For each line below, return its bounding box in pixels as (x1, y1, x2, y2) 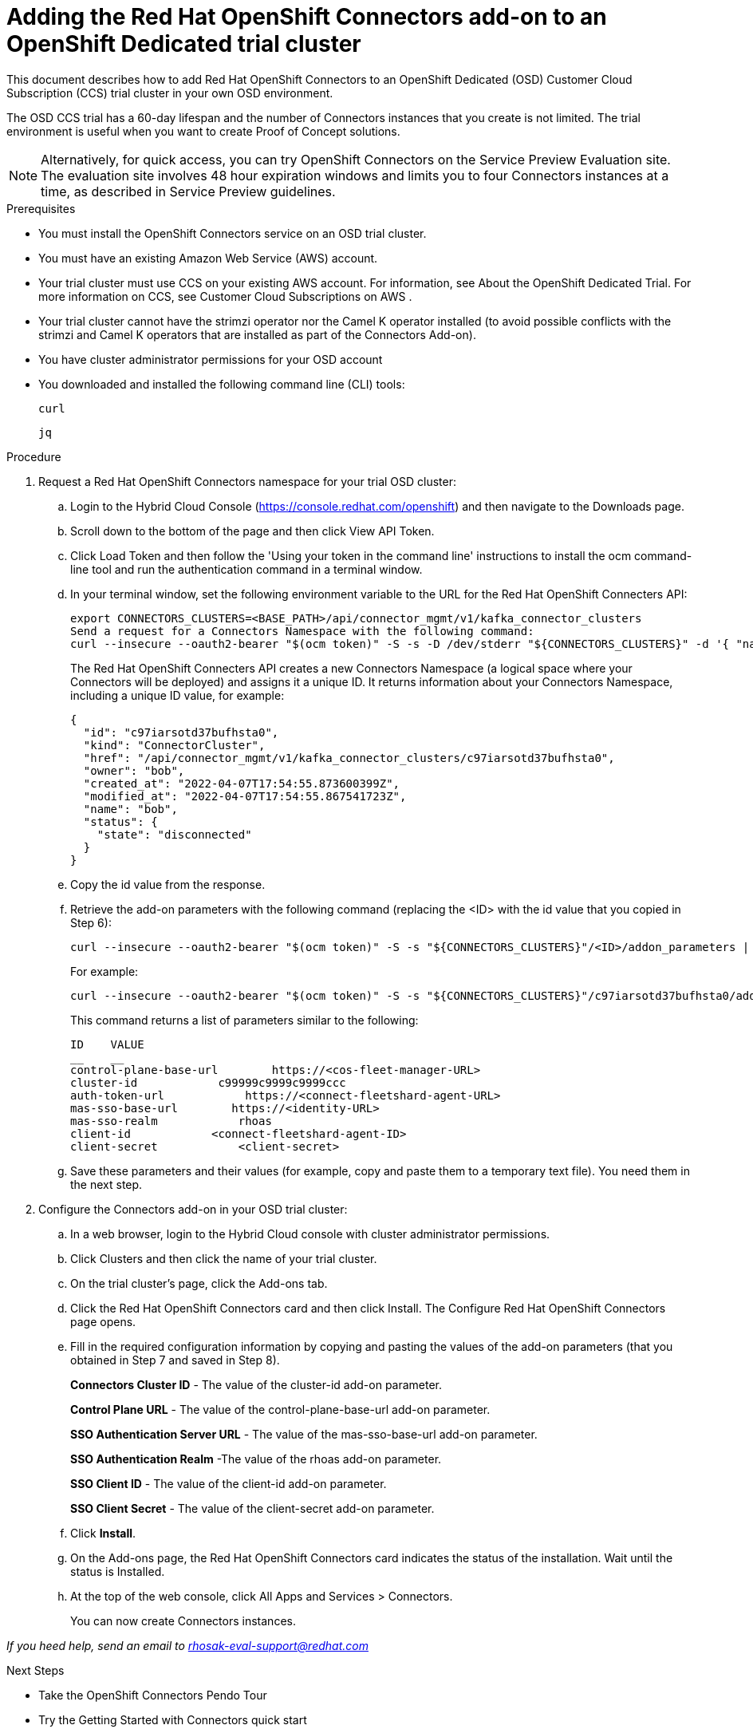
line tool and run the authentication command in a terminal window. (70, 562, 423, 576)
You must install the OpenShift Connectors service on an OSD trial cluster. (38, 226, 427, 240)
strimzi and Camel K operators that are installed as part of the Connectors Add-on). (38, 327, 476, 341)
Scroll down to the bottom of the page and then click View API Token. (70, 523, 435, 538)
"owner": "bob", (83, 764, 185, 777)
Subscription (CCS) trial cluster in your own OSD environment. (6, 85, 333, 100)
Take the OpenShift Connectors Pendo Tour (38, 1688, 267, 1702)
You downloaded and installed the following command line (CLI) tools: (38, 377, 405, 391)
